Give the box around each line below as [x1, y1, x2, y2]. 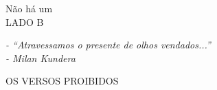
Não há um [5, 1, 53, 15]
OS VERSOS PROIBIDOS [5, 74, 119, 88]
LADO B [5, 14, 44, 29]
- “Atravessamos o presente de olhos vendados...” [5, 37, 211, 52]
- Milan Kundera [5, 50, 76, 65]
